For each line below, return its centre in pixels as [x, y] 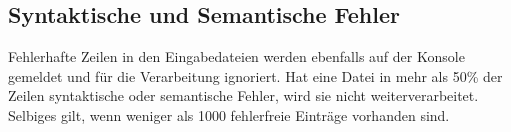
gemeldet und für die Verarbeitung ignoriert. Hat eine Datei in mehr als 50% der [255, 75]
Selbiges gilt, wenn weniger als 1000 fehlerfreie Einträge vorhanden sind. [229, 114]
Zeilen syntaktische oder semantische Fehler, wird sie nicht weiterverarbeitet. [243, 95]
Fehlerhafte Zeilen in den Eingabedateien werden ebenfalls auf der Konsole [236, 56]
